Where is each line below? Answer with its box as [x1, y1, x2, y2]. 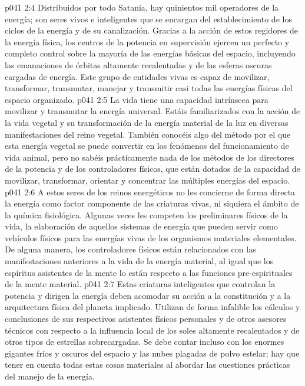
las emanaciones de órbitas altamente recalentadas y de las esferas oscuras [5, 58, 272, 71]
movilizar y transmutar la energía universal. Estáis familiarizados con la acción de [5, 105, 300, 117]
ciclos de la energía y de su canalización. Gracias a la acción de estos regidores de [5, 24, 299, 36]
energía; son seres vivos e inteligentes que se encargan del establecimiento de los [5, 12, 292, 25]
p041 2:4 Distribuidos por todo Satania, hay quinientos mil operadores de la [5, 1, 279, 13]
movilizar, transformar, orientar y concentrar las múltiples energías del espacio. [5, 174, 290, 186]
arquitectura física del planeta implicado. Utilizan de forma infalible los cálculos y [5, 301, 300, 313]
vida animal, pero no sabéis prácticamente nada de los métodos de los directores [5, 151, 294, 163]
